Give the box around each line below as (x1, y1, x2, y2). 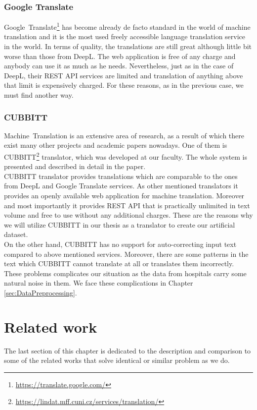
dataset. (4, 229, 28, 239)
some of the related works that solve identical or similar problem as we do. (4, 355, 230, 365)
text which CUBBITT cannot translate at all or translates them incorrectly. (4, 258, 234, 269)
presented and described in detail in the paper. (4, 161, 146, 172)
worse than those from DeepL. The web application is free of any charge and (4, 51, 236, 61)
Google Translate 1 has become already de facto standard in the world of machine (4, 20, 251, 32)
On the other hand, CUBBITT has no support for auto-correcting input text (4, 239, 237, 249)
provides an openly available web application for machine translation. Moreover (4, 190, 245, 201)
